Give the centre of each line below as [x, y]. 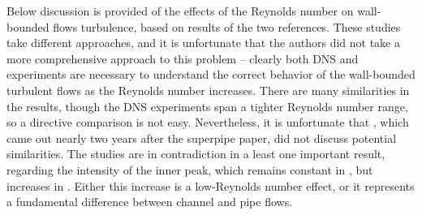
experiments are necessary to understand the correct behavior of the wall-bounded [211, 74]
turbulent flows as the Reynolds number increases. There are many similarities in [208, 90]
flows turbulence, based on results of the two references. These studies [227, 26]
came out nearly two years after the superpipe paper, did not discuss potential [202, 138]
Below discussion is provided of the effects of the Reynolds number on [180, 11]
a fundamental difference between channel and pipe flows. [150, 202]
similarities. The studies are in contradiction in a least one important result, [196, 154]
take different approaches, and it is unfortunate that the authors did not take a [203, 43]
